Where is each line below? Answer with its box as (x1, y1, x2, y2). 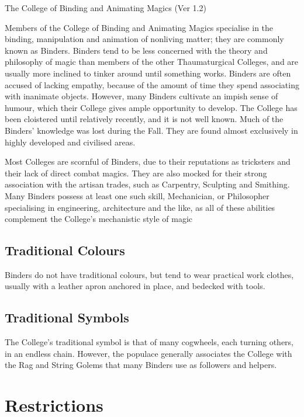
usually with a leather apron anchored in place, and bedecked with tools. (5, 280, 265, 292)
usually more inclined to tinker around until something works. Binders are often (5, 67, 291, 79)
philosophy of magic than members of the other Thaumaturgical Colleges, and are (5, 55, 299, 68)
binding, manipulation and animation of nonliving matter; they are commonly (5, 33, 284, 45)
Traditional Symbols (5, 308, 129, 326)
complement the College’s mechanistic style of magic (5, 213, 192, 225)
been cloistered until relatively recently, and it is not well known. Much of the (5, 113, 284, 125)
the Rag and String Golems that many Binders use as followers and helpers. (5, 359, 277, 371)
